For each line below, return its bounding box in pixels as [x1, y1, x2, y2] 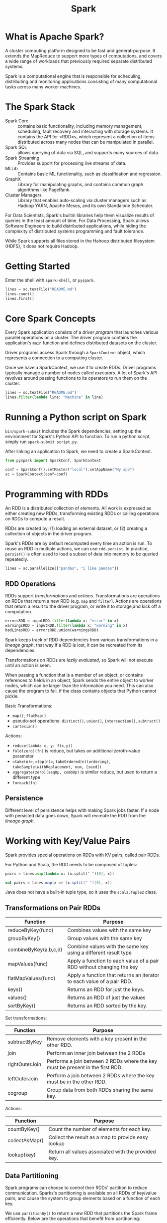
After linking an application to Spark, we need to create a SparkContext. [5, 449, 153, 455]
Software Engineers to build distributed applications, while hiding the [5, 223, 146, 229]
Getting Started [5, 260, 71, 272]
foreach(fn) [12, 780, 37, 785]
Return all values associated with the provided [48, 1148, 156, 1155]
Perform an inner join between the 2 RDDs [46, 1050, 146, 1057]
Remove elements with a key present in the [46, 1035, 147, 1042]
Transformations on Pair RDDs [5, 904, 101, 912]
